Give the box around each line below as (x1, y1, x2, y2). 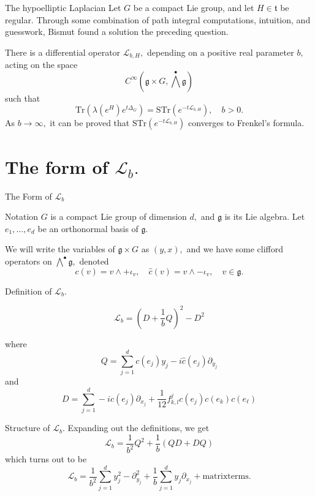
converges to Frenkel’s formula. (188, 116, 305, 129)
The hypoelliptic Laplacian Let (5, 1, 121, 13)
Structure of (5, 421, 50, 434)
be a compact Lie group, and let (133, 1, 254, 13)
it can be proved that (50, 116, 130, 129)
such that (5, 91, 40, 104)
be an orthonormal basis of (37, 222, 139, 235)
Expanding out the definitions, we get (67, 421, 210, 434)
